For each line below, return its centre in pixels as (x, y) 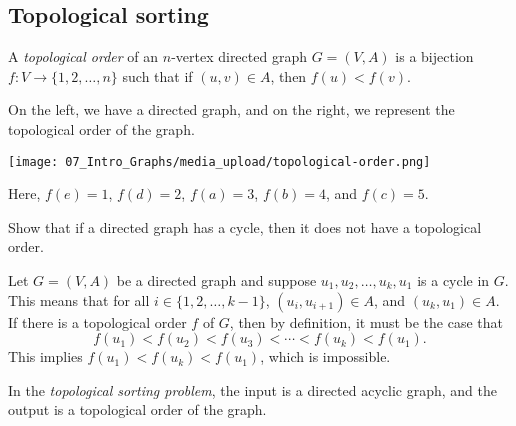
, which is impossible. (325, 356)
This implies (45, 356)
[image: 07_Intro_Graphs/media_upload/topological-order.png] (219, 161)
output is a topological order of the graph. (137, 409)
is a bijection (434, 56)
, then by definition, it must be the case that (366, 321)
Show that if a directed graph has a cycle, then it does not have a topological (245, 226)
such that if (157, 75)
